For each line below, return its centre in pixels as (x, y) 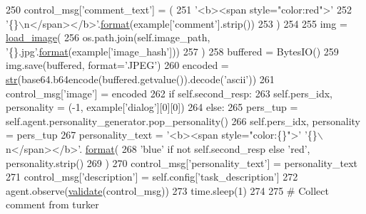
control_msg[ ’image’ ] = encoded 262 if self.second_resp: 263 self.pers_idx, (169, 93)
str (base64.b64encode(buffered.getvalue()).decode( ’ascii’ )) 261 (140, 79)
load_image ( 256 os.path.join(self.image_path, (108, 37)
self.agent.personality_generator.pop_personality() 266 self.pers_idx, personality (183, 121)
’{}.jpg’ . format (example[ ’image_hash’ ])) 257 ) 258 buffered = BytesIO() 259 (172, 51)
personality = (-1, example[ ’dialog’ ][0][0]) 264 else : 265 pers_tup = (152, 107)
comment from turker (52, 204)
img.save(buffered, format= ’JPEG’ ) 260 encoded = (117, 65)
